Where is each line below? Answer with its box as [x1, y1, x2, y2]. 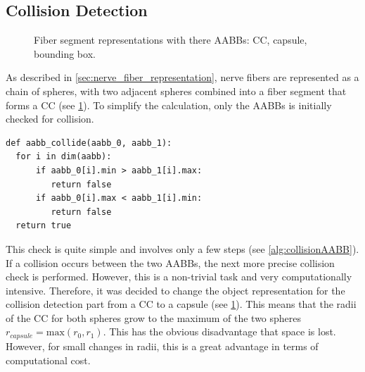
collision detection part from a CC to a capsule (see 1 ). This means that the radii [6, 297, 357, 311]
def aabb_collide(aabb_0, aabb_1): [6, 137, 172, 148]
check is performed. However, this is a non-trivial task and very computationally [6, 269, 352, 284]
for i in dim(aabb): [15, 151, 112, 162]
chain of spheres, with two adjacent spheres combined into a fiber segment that [6, 83, 347, 98]
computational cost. [6, 352, 91, 367]
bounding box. [34, 46, 96, 61]
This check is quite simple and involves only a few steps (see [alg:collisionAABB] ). [6, 241, 359, 256]
